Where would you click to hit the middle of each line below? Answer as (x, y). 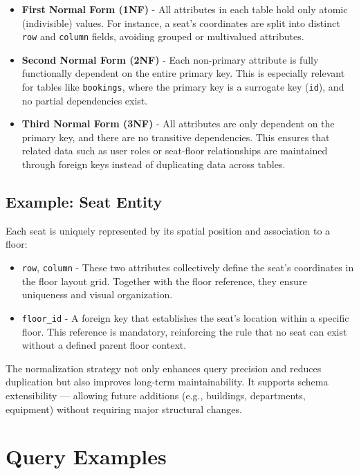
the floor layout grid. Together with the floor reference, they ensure (164, 281)
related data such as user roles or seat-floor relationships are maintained (175, 151)
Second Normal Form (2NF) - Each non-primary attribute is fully (170, 59)
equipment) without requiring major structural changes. (124, 409)
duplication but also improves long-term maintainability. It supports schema (167, 382)
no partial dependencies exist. (85, 100)
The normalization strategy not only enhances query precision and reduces (164, 368)
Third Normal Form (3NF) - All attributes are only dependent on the (178, 124)
